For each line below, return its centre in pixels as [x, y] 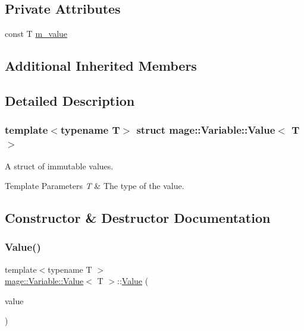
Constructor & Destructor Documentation [138, 218]
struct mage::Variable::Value [206, 130]
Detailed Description [70, 100]
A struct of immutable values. [59, 165]
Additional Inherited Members [101, 66]
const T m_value [36, 34]
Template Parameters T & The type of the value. [95, 186]
